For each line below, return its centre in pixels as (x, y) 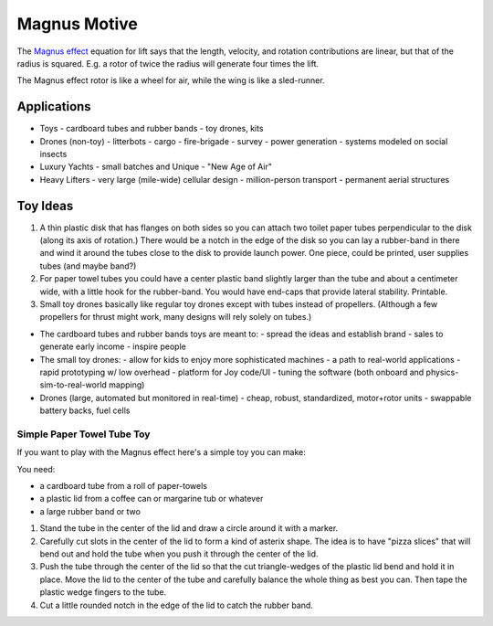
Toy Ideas (45, 206)
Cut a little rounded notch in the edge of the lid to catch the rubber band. (177, 605)
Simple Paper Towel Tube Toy (84, 434)
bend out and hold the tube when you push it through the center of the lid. (179, 554)
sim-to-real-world (73, 385)
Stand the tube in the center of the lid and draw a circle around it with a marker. (189, 528)
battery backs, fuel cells (85, 410)
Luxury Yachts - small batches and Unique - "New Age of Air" (156, 167)
